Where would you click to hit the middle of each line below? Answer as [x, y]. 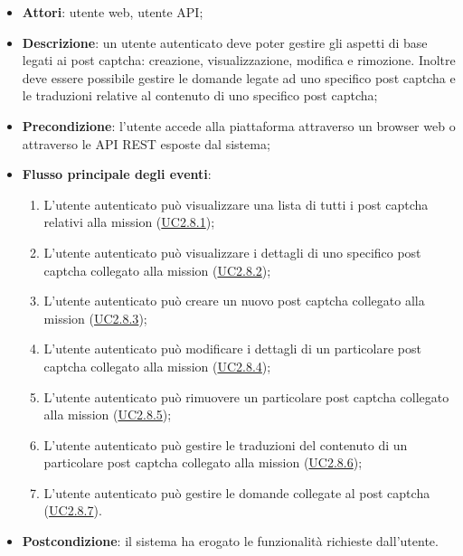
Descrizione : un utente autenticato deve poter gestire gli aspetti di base [225, 42]
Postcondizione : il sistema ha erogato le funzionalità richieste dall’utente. [230, 541]
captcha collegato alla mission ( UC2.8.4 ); [157, 366]
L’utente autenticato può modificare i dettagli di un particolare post [232, 349]
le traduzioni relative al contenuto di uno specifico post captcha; [200, 95]
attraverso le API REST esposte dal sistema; [146, 143]
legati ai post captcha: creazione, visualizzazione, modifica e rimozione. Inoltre [239, 60]
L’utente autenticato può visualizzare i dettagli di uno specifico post [232, 252]
